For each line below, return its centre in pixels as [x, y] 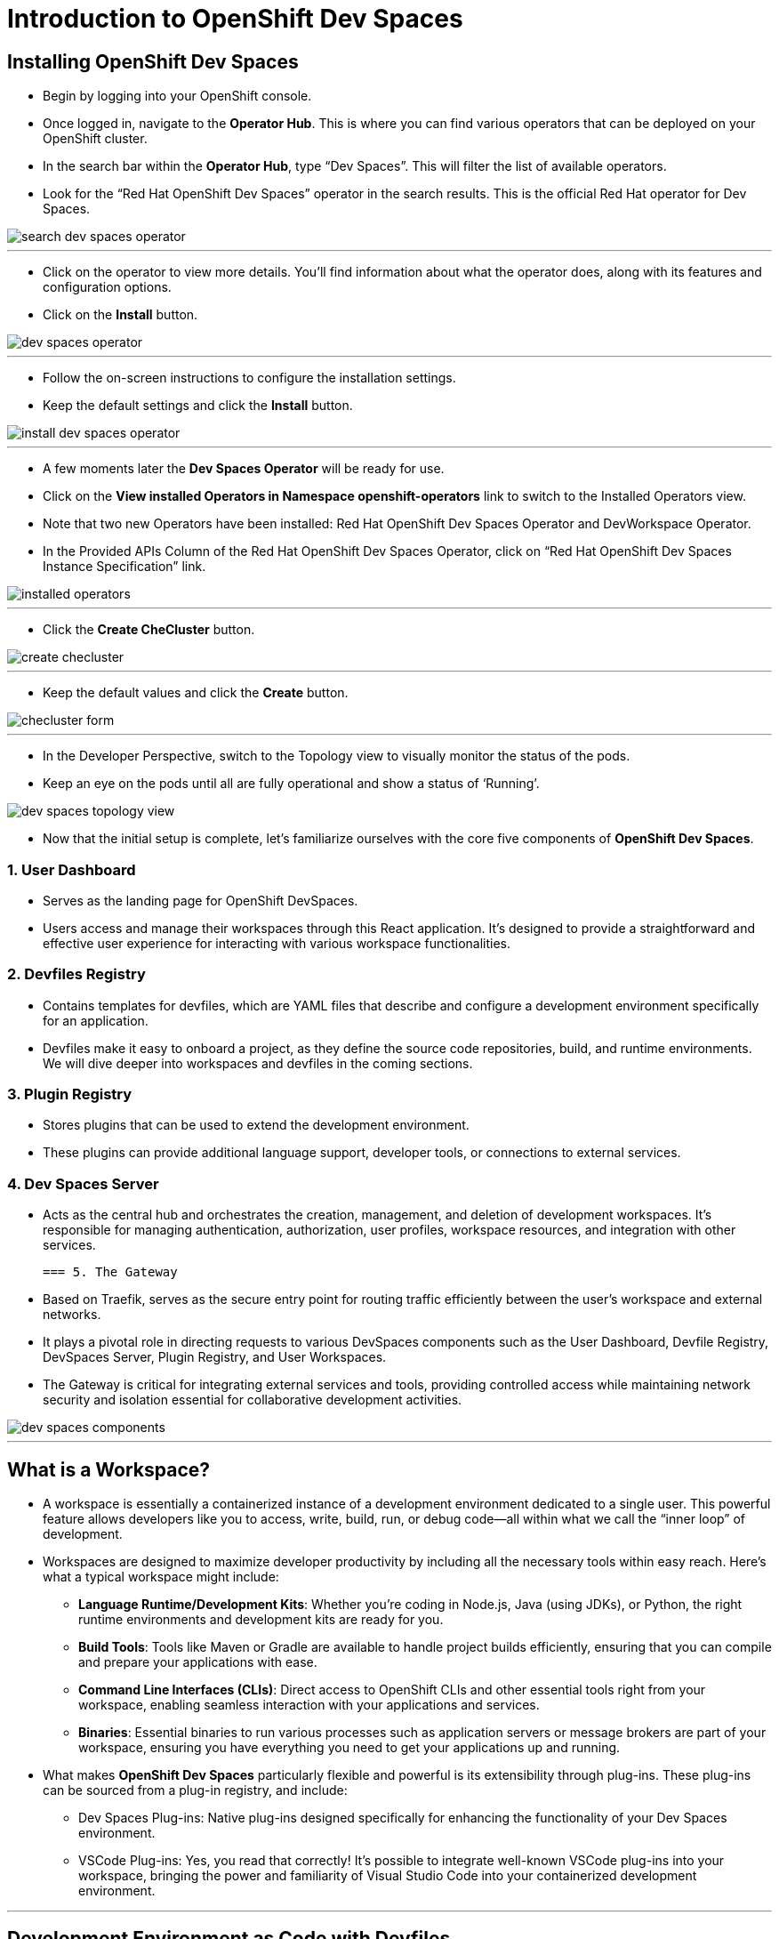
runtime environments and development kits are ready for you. [261, 1620]
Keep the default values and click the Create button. [196, 693]
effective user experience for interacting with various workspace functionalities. [277, 943]
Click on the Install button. [120, 315]
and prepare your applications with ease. [198, 1662]
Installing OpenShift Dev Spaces [153, 61]
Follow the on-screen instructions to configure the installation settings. [249, 378]
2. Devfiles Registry [76, 974]
